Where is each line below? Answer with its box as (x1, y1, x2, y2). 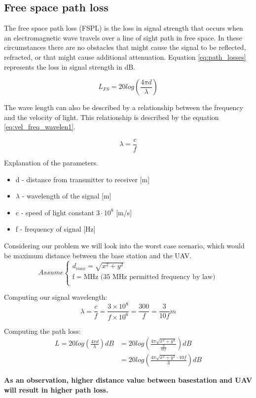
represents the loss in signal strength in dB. (4, 61, 135, 72)
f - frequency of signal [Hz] (15, 224, 96, 234)
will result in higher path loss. (4, 385, 109, 395)
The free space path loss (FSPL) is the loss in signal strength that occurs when (4, 23, 243, 33)
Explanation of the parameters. (4, 158, 98, 168)
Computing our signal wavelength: (4, 292, 108, 302)
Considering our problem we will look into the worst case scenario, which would (4, 240, 245, 250)
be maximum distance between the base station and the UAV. (4, 250, 192, 260)
